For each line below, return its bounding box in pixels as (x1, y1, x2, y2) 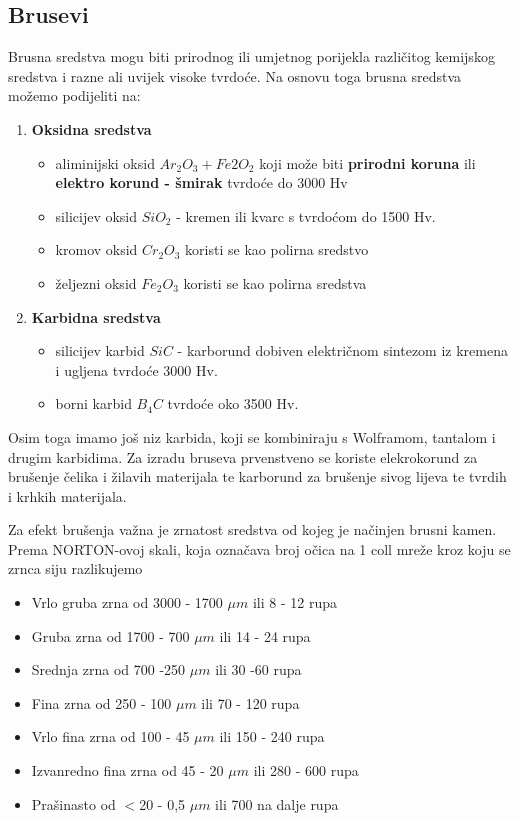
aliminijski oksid (55, 152, 155, 173)
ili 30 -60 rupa (215, 659, 302, 680)
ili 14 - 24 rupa (219, 625, 311, 646)
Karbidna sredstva (31, 306, 161, 327)
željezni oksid (55, 272, 137, 293)
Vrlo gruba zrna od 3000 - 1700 (31, 592, 223, 613)
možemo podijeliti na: (8, 85, 141, 106)
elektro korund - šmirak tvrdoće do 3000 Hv (55, 172, 348, 193)
